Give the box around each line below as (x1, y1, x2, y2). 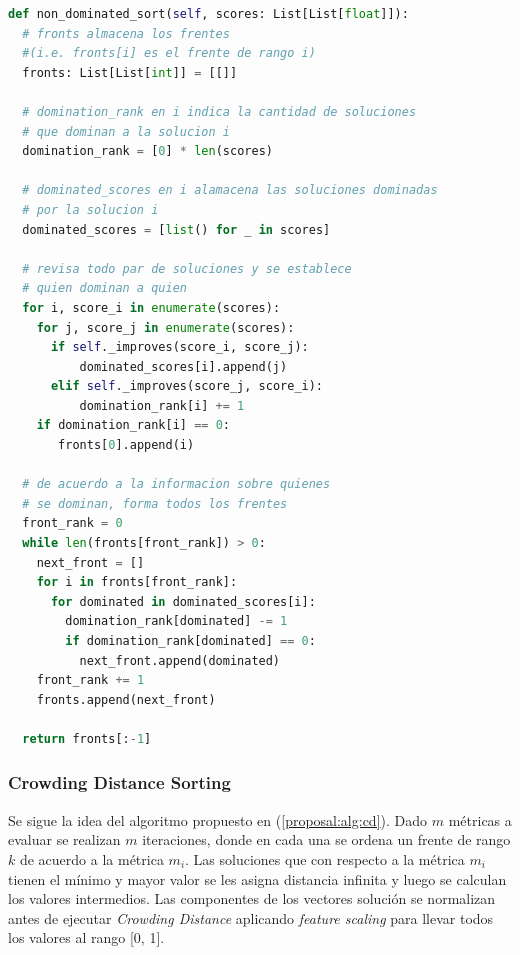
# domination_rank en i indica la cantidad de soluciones (22, 104, 417, 119)
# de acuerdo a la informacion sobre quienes (22, 477, 331, 492)
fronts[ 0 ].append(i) (58, 438, 195, 453)
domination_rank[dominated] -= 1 (65, 614, 288, 629)
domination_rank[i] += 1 (79, 398, 245, 413)
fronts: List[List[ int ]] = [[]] (22, 65, 238, 80)
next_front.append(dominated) (79, 653, 281, 668)
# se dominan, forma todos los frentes (22, 496, 288, 511)
